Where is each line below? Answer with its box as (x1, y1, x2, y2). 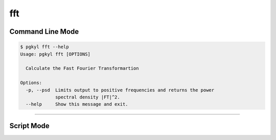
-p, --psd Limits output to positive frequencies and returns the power (26, 87, 215, 93)
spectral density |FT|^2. (55, 94, 120, 100)
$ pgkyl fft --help (20, 44, 69, 50)
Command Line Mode (9, 27, 79, 36)
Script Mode (9, 121, 50, 130)
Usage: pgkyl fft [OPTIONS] (20, 51, 90, 57)
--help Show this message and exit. (26, 102, 128, 107)
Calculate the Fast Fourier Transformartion (26, 66, 139, 71)
